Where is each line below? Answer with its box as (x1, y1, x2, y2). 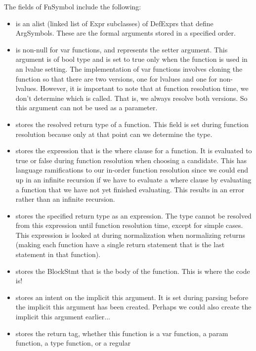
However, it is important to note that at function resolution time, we (40, 83, 249, 93)
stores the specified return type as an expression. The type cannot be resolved (15, 210, 252, 220)
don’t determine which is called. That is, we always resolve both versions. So (15, 92, 248, 103)
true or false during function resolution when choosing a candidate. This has (15, 155, 247, 165)
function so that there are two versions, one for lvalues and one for (15, 73, 217, 84)
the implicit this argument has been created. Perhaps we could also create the (15, 302, 252, 312)
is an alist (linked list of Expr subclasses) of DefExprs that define (15, 18, 213, 28)
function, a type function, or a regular (15, 338, 131, 348)
